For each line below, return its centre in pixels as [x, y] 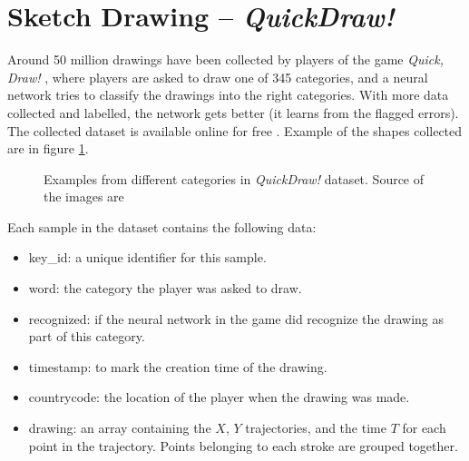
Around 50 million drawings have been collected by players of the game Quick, [225, 59]
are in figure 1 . [48, 148]
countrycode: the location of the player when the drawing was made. [219, 397]
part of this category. [87, 336]
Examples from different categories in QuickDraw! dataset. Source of [234, 178]
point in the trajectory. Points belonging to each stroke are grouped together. [243, 445]
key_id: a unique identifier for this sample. [147, 257]
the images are [84, 196]
